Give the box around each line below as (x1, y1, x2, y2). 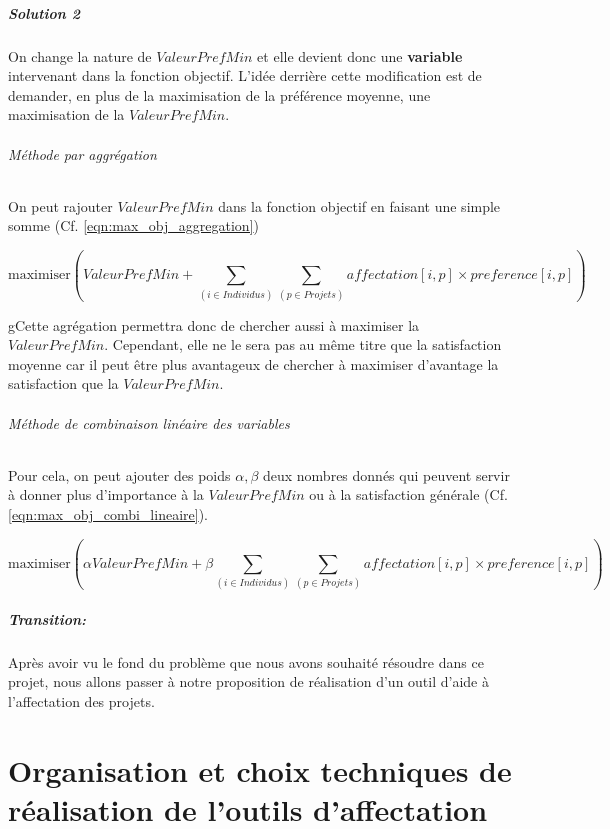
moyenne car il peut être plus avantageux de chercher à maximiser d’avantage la (8, 353, 499, 374)
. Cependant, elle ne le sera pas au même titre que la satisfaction (104, 334, 502, 355)
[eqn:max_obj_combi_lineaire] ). (8, 504, 208, 524)
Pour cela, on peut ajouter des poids (8, 464, 231, 485)
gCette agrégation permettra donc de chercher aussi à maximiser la (8, 314, 420, 335)
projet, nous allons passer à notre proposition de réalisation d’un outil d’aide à (8, 671, 489, 692)
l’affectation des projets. (8, 691, 155, 712)
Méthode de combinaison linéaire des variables (8, 412, 290, 433)
